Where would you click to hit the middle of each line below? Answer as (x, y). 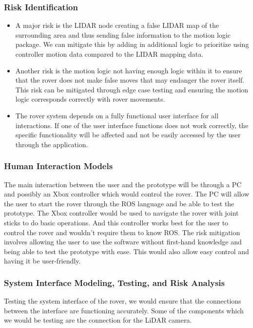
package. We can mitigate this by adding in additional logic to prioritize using (132, 44)
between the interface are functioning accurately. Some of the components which (124, 310)
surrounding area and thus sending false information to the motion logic (123, 34)
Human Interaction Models (58, 166)
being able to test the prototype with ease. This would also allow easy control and (126, 251)
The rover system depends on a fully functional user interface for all (117, 115)
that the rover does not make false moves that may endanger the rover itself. (130, 80)
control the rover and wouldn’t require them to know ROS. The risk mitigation (122, 232)
